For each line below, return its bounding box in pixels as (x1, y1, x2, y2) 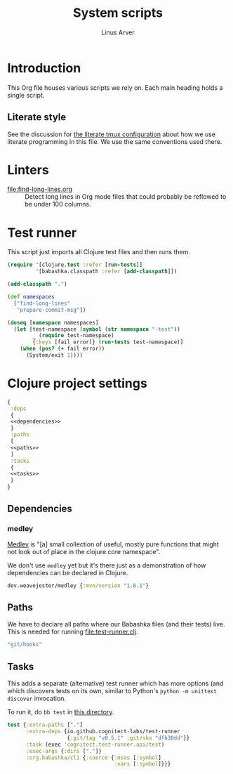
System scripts (72, 5, 164, 21)
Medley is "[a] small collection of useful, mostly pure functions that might (7, 539, 219, 549)
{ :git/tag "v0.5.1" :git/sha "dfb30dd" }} (67, 734, 190, 742)
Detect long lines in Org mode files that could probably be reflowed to (25, 192, 227, 201)
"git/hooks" (7, 641, 42, 648)
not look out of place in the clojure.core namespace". (7, 547, 161, 556)
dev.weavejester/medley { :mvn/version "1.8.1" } (7, 582, 149, 589)
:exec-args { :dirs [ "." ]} (25, 747, 102, 754)
